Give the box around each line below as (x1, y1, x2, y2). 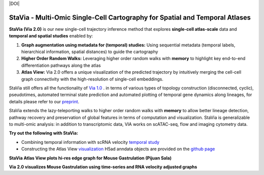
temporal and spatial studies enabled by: (9, 33, 93, 39)
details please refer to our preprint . (9, 98, 80, 104)
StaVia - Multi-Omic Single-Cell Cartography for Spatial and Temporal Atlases (9, 13, 251, 21)
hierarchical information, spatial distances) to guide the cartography (21, 49, 158, 55)
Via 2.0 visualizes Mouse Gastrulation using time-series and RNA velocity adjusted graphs (9, 164, 198, 170)
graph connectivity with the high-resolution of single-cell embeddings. (21, 76, 164, 82)
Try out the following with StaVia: (9, 130, 78, 136)
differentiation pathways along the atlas (21, 62, 101, 68)
